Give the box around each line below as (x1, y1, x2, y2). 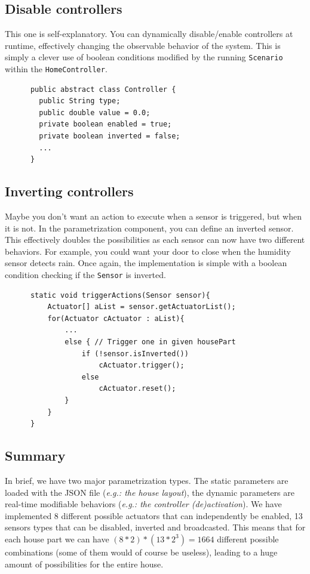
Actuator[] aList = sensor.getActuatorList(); (47, 303, 236, 311)
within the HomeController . (5, 63, 108, 75)
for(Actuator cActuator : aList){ (47, 314, 185, 323)
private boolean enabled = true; (39, 120, 172, 129)
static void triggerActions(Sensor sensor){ (30, 291, 210, 300)
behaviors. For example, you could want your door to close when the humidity (5, 245, 291, 257)
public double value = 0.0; (39, 108, 151, 117)
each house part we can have (5, 532, 109, 545)
